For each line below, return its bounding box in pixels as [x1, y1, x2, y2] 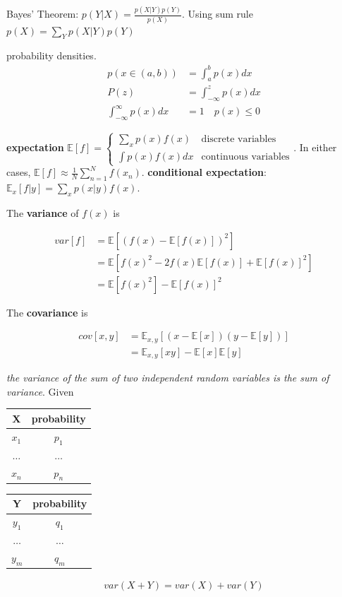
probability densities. [6, 48, 97, 63]
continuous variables [201, 152, 290, 162]
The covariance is [6, 305, 88, 319]
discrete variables [201, 134, 276, 145]
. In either [293, 140, 337, 155]
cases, [6, 165, 31, 179]
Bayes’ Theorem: [6, 6, 79, 21]
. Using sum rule [182, 6, 253, 21]
